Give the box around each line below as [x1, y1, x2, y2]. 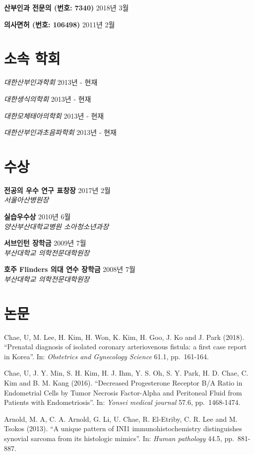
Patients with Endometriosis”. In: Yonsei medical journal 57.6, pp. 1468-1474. [4, 397, 241, 407]
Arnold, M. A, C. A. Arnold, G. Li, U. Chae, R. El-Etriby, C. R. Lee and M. [4, 413, 238, 424]
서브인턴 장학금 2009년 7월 [4, 238, 86, 248]
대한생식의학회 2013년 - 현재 [4, 93, 91, 104]
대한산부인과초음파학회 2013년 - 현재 [4, 127, 117, 137]
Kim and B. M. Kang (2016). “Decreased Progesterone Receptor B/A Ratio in [4, 378, 243, 388]
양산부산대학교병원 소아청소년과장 [4, 221, 109, 231]
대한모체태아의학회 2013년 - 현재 [4, 110, 104, 121]
